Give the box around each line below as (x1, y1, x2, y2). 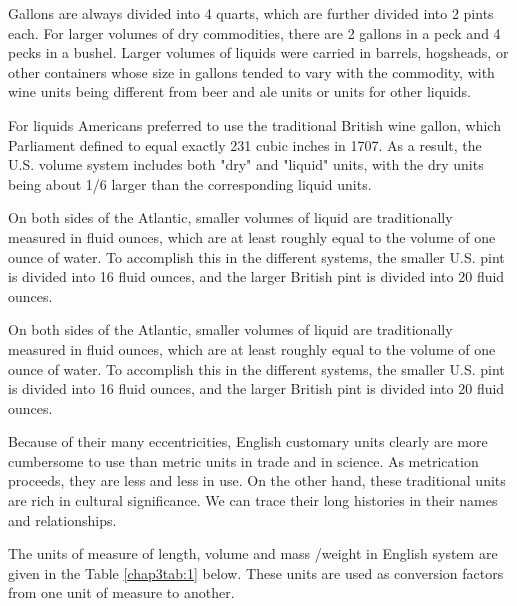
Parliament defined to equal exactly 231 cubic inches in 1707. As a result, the (8, 134, 482, 155)
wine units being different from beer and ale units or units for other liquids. (8, 81, 471, 102)
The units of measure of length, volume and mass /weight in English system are (8, 543, 498, 564)
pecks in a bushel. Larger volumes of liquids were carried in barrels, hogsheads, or (8, 42, 509, 63)
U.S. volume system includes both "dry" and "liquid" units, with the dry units (8, 154, 484, 175)
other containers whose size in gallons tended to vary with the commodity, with (8, 61, 495, 82)
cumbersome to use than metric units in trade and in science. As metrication (8, 450, 479, 471)
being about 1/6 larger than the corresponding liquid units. (8, 173, 372, 194)
